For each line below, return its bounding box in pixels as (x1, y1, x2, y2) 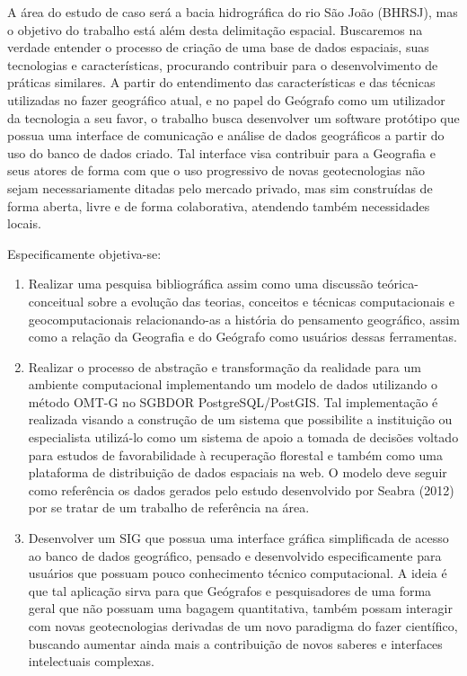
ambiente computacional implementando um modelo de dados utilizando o (28, 375, 437, 394)
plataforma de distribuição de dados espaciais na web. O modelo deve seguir (28, 463, 447, 482)
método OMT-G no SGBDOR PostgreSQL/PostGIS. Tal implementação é (28, 392, 438, 411)
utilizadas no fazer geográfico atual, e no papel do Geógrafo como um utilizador (7, 90, 445, 109)
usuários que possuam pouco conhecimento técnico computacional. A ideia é (28, 564, 447, 583)
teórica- (376, 274, 419, 293)
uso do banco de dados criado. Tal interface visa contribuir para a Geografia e (7, 143, 436, 162)
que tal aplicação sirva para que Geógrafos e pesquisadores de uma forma (28, 581, 432, 600)
